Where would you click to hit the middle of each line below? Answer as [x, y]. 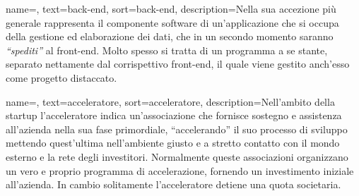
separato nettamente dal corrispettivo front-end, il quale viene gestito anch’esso [178, 64]
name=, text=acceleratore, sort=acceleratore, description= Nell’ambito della [170, 101]
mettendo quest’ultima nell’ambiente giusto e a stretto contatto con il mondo [173, 143]
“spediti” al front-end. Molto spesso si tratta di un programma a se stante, [167, 50]
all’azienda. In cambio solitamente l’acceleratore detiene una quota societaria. [173, 184]
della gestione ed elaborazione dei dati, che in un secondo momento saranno [170, 36]
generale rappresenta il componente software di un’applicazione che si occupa [172, 22]
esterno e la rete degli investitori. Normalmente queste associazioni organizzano [177, 156]
